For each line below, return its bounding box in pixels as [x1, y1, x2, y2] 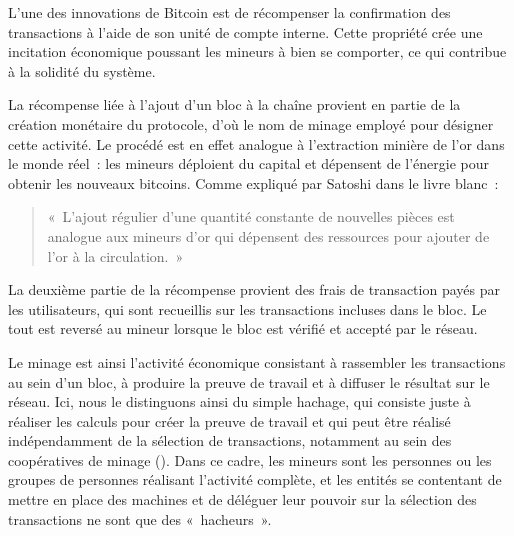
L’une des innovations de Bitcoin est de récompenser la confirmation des [8, 2, 451, 22]
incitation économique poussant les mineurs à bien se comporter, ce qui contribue [8, 41, 507, 62]
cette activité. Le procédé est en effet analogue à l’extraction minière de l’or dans [8, 133, 505, 154]
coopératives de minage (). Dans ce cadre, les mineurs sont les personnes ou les [8, 449, 492, 470]
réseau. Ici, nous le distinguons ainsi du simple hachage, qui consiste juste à [8, 391, 471, 412]
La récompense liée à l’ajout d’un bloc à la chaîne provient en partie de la [8, 94, 461, 115]
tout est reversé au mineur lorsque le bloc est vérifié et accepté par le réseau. [8, 318, 478, 339]
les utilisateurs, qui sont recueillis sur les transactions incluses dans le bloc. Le [8, 298, 487, 319]
